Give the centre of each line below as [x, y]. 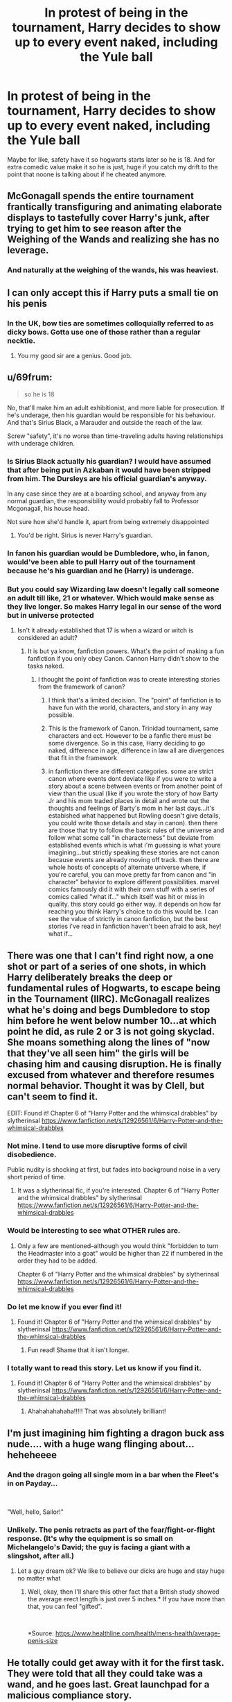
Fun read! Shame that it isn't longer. [78, 1350]
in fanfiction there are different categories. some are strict [131, 771]
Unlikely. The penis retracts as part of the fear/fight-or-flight [111, 1530]
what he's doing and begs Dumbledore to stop [109, 1010]
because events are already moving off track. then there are [134, 860]
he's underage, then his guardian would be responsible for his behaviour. [111, 415]
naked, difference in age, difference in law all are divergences [136, 750]
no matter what [39, 1578]
